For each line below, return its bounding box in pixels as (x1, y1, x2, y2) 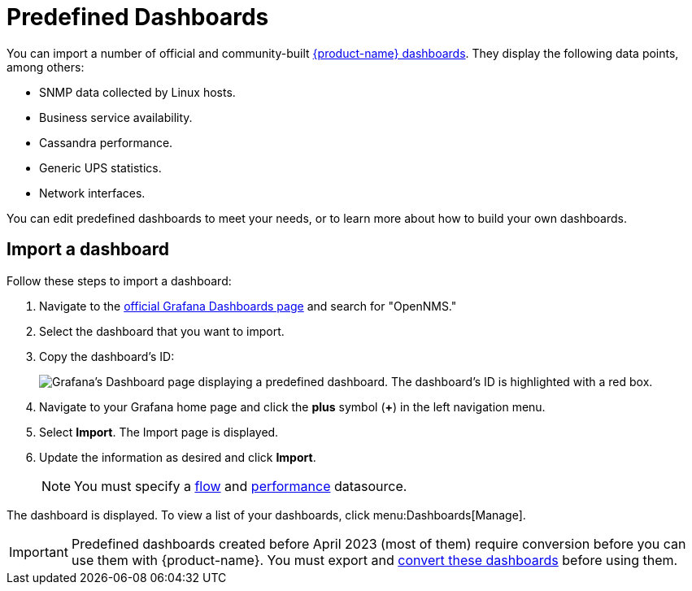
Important (9, 543, 68, 560)
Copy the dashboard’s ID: (39, 349, 175, 363)
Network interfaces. (39, 185, 146, 200)
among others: (7, 59, 85, 74)
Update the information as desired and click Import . (39, 450, 316, 464)
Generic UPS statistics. (39, 160, 162, 175)
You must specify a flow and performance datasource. (74, 477, 407, 494)
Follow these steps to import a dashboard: (7, 273, 232, 288)
